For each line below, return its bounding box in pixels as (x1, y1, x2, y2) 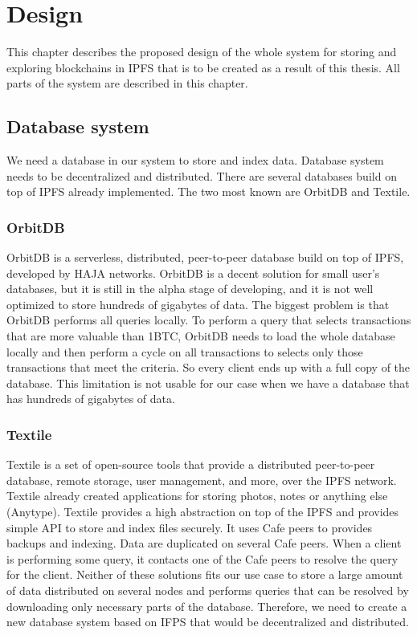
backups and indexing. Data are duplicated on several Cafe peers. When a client (6, 535, 402, 552)
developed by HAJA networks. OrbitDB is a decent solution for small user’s (6, 264, 380, 281)
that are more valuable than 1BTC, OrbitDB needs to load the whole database (6, 328, 395, 344)
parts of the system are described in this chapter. (6, 75, 248, 92)
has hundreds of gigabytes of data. (6, 390, 175, 407)
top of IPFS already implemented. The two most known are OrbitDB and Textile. (6, 183, 411, 200)
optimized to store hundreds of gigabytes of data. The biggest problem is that (6, 295, 390, 312)
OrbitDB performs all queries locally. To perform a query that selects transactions (6, 311, 411, 328)
